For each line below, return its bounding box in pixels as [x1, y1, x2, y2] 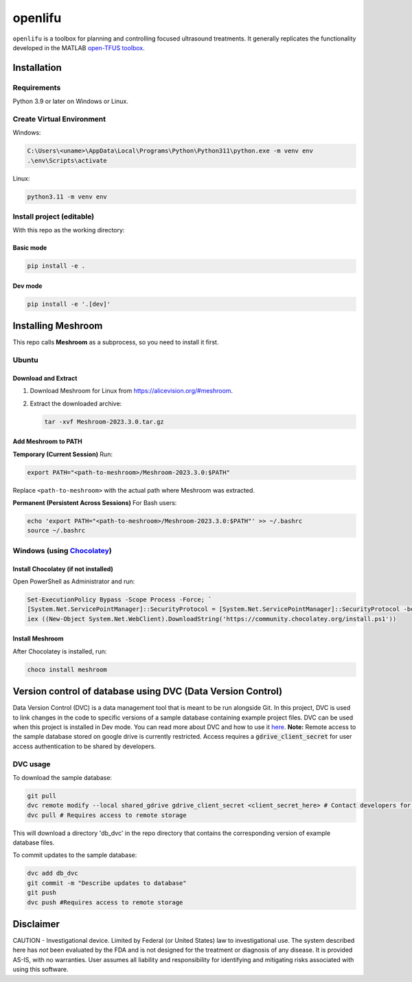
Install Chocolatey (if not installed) [12, 564, 113, 573]
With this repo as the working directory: [12, 226, 125, 234]
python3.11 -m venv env [27, 192, 108, 201]
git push [27, 889, 57, 897]
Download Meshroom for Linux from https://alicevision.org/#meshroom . [30, 387, 233, 395]
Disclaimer [12, 918, 60, 930]
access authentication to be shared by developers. [12, 742, 156, 750]
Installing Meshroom [12, 320, 103, 332]
